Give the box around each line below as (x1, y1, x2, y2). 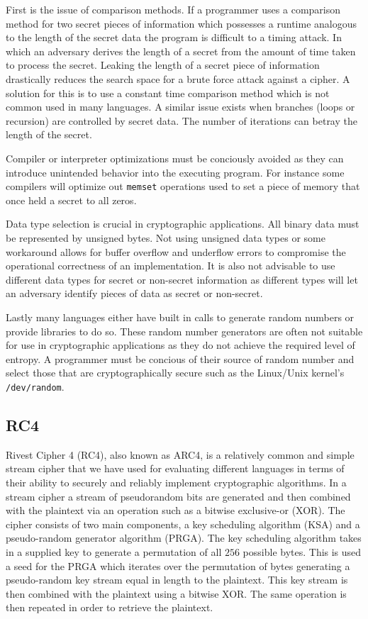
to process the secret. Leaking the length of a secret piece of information (6, 57, 320, 72)
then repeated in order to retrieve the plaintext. (6, 600, 213, 615)
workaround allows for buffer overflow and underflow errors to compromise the (6, 244, 346, 259)
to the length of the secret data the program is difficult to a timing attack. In (6, 30, 342, 45)
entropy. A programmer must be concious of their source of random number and (6, 351, 355, 366)
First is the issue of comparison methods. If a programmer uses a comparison (6, 2, 341, 16)
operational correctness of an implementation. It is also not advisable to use (6, 258, 335, 273)
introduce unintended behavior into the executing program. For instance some (6, 164, 345, 179)
